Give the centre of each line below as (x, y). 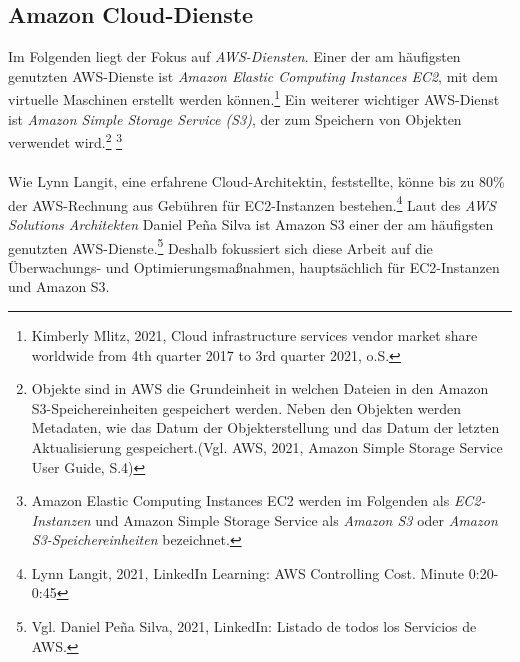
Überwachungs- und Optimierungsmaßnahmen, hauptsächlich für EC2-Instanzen (254, 266)
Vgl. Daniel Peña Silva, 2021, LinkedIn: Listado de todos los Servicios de (254, 626)
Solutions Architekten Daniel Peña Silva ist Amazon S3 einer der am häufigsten (251, 223)
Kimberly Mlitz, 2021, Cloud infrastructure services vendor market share (254, 334)
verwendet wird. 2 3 (65, 140)
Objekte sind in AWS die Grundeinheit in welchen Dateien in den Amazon (260, 388)
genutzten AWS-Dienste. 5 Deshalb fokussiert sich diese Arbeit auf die (220, 246)
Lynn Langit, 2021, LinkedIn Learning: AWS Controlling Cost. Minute (248, 572)
